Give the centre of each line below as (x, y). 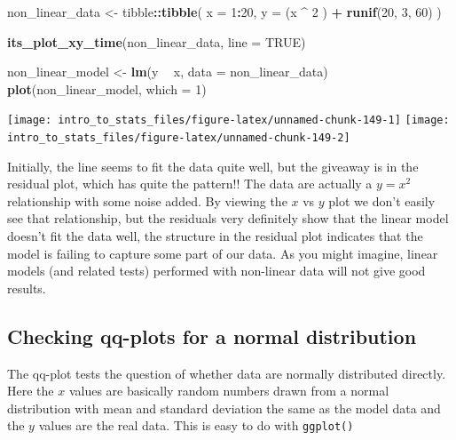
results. (27, 288)
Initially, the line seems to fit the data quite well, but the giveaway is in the (213, 166)
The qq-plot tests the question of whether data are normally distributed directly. (227, 373)
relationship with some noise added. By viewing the (147, 200)
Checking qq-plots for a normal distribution (212, 336)
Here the (31, 391)
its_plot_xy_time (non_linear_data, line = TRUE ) (157, 41)
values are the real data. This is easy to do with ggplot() (196, 425)
